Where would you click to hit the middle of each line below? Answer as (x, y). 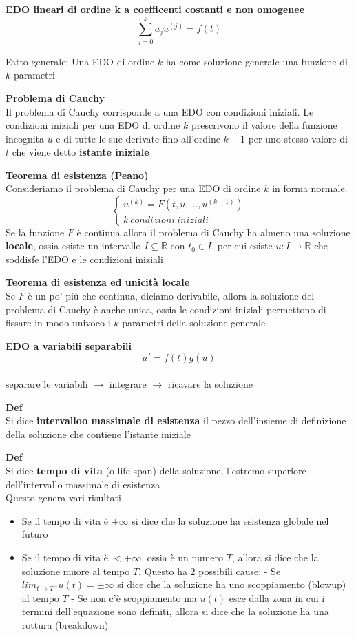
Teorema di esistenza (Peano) (77, 175)
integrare (128, 384)
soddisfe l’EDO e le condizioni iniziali (84, 259)
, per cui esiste (242, 246)
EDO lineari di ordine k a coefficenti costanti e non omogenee (155, 9)
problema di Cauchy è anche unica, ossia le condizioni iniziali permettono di (166, 309)
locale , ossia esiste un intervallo (73, 246)
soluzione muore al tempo (76, 571)
